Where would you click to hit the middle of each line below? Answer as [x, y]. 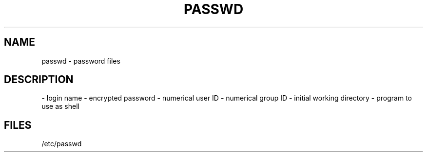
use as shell [60, 106]
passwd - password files [81, 61]
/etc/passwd [62, 144]
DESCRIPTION [39, 80]
